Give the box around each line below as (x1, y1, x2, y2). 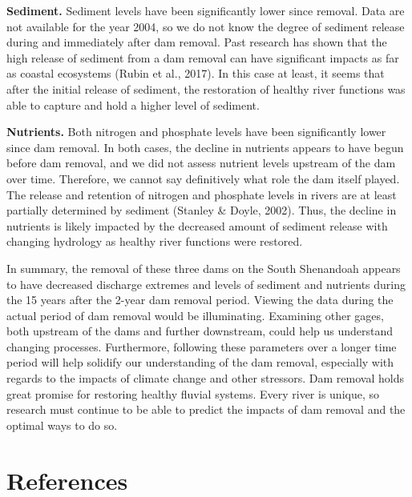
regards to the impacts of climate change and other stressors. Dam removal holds (6, 370, 404, 387)
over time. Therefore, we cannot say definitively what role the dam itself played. (6, 170, 400, 186)
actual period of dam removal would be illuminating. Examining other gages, (6, 307, 384, 323)
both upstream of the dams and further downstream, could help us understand (6, 323, 394, 339)
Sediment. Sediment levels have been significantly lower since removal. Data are (6, 2, 405, 18)
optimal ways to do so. (6, 416, 118, 433)
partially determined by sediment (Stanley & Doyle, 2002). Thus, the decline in (6, 202, 397, 218)
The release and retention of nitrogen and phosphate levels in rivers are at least (6, 186, 397, 202)
